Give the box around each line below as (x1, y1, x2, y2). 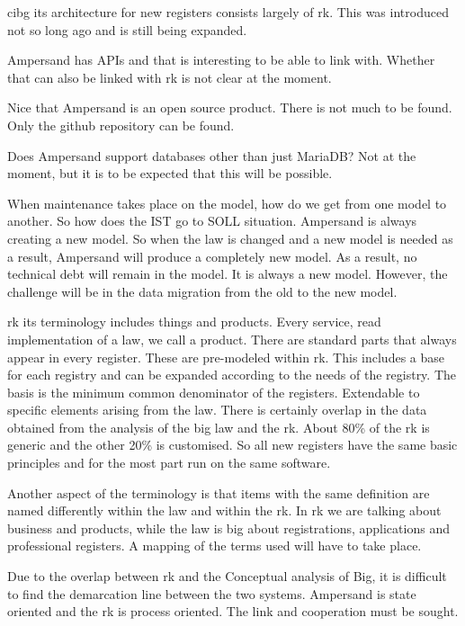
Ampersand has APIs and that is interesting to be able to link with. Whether (7, 50, 435, 69)
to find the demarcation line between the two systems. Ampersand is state (7, 584, 416, 603)
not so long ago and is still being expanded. (7, 20, 247, 39)
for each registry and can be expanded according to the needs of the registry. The (7, 365, 457, 384)
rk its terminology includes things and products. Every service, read (7, 312, 381, 331)
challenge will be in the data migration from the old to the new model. (7, 282, 398, 300)
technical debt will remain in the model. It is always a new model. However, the (7, 264, 448, 283)
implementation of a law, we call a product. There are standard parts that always (7, 329, 457, 348)
